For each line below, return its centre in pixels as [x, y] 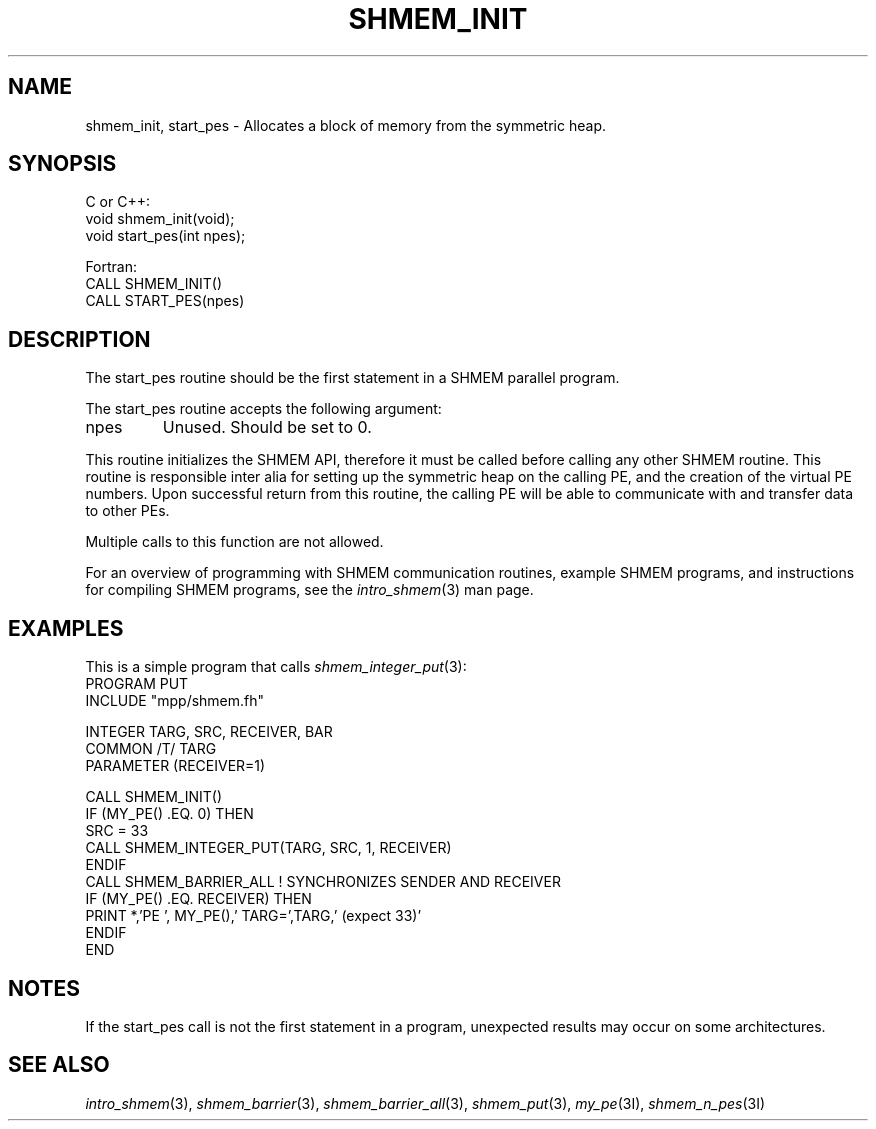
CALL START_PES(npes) [165, 301]
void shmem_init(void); [160, 219]
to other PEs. [127, 511]
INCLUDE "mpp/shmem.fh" [175, 701]
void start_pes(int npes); [165, 236]
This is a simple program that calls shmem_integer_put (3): [276, 667]
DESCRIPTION [79, 339]
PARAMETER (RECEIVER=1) [175, 766]
